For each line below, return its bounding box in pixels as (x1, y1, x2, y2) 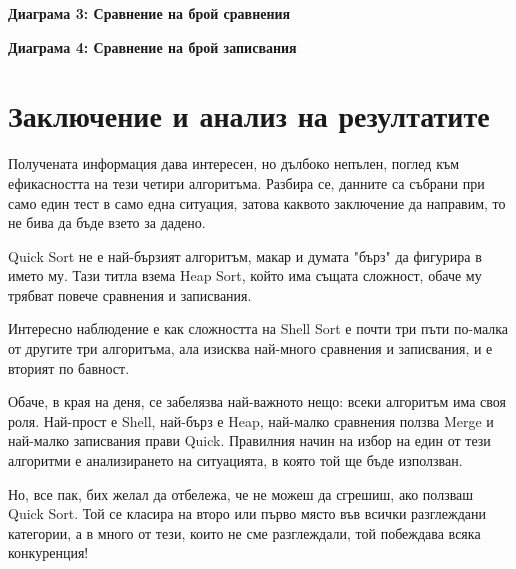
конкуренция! (8, 542, 89, 563)
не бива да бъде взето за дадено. (8, 212, 206, 233)
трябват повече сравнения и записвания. (8, 284, 252, 305)
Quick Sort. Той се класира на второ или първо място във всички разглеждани (8, 503, 487, 524)
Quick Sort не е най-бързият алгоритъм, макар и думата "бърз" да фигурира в (8, 245, 482, 266)
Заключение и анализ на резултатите (8, 95, 490, 136)
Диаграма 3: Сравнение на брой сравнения (8, 3, 291, 23)
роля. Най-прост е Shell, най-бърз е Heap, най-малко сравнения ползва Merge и (8, 410, 494, 431)
